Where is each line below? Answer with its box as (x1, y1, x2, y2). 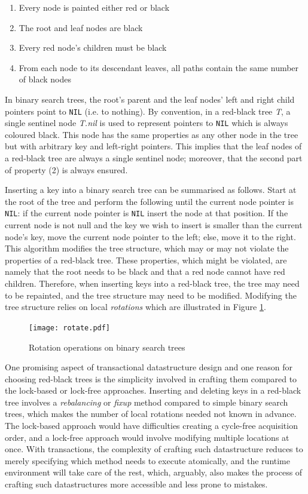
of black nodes (19, 73, 71, 85)
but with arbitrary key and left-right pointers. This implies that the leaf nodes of (5, 140, 302, 152)
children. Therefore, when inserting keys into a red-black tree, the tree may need (5, 277, 300, 290)
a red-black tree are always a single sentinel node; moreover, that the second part (5, 152, 303, 164)
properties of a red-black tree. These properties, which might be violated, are (5, 253, 287, 266)
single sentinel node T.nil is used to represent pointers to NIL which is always (5, 116, 288, 129)
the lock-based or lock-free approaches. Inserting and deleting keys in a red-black (5, 384, 301, 397)
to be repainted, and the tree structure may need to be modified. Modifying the (5, 289, 297, 301)
